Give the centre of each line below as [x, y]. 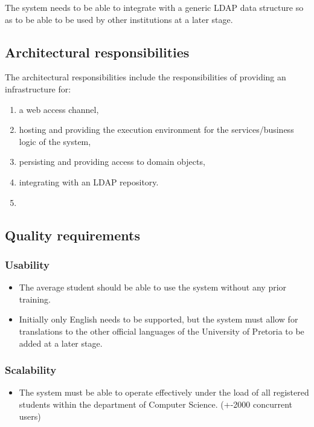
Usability [27, 264]
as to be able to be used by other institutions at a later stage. [119, 19]
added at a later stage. [61, 343]
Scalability [31, 370]
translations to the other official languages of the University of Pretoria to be [162, 331]
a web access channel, [59, 109]
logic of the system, [55, 141]
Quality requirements [72, 235]
